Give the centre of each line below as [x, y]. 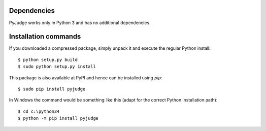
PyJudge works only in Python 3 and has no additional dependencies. [80, 23]
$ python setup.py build [48, 60]
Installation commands [45, 37]
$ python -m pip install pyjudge [58, 118]
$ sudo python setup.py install [57, 67]
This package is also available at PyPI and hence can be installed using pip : [86, 78]
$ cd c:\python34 [39, 111]
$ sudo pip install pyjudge [52, 89]
